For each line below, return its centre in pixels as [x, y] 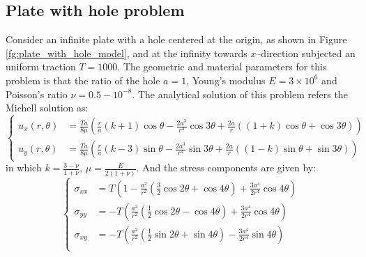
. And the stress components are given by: [226, 168]
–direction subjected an [306, 53]
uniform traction [41, 67]
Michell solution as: [47, 108]
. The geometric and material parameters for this [222, 67]
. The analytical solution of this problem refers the [240, 94]
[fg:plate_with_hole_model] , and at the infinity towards [127, 53]
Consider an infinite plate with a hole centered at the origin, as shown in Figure [176, 39]
